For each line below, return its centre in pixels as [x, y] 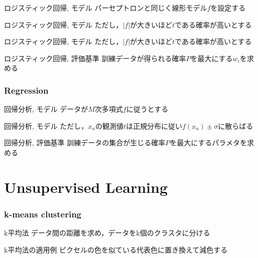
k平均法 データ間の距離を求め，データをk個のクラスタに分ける [107, 233]
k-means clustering [43, 214]
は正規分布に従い [154, 125]
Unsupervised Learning [86, 187]
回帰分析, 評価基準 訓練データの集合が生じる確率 [85, 143]
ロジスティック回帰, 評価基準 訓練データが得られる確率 [95, 58]
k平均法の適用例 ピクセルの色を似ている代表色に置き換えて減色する [116, 249]
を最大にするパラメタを [208, 143]
